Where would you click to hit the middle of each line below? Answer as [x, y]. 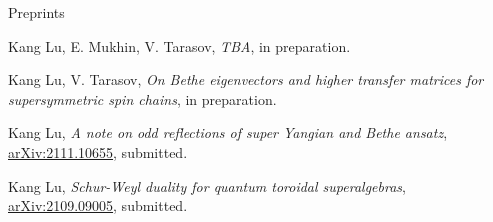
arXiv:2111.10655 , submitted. [98, 151]
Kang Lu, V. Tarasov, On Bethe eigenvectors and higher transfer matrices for [246, 79]
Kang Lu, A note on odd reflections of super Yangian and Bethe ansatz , [228, 132]
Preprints [36, 12]
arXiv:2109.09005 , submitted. [98, 205]
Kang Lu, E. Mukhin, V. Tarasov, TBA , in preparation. [179, 45]
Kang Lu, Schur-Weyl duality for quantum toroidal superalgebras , [207, 185]
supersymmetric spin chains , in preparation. [142, 98]
